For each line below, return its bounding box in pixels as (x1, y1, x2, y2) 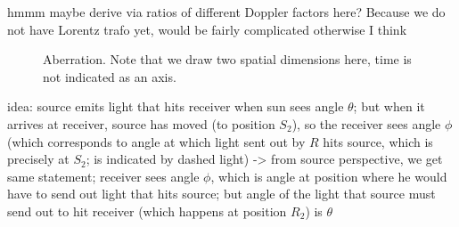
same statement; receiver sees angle (7, 166, 200, 185)
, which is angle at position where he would (210, 166, 447, 185)
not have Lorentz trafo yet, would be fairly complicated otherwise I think (7, 20, 407, 38)
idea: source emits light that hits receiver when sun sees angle (7, 97, 344, 116)
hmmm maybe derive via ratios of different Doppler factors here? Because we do (7, 3, 446, 20)
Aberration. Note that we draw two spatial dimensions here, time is (43, 50, 412, 69)
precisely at (7, 150, 70, 168)
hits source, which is (323, 132, 433, 150)
